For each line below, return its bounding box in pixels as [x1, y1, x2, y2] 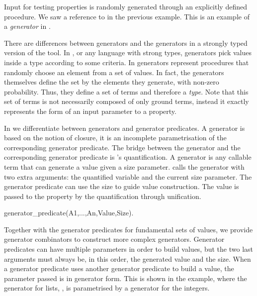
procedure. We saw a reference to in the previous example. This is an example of [4, 11, 250, 21]
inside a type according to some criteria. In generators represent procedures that [4, 57, 249, 67]
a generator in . [4, 21, 51, 31]
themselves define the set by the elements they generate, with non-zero [4, 77, 219, 87]
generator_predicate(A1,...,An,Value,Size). [4, 207, 134, 218]
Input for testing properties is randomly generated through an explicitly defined [4, 1, 247, 11]
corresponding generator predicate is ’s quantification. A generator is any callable [4, 152, 252, 162]
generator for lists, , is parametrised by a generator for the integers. [4, 283, 210, 293]
